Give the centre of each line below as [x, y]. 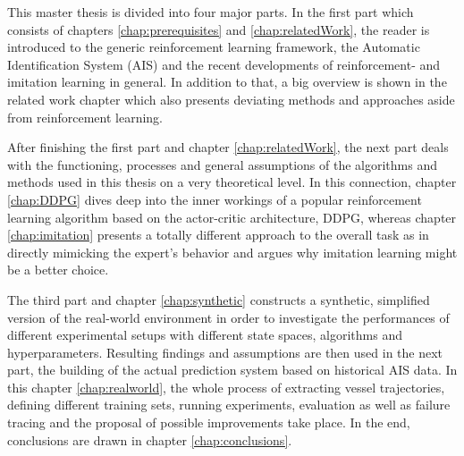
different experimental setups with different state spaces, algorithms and [205, 335]
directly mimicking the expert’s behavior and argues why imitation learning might [232, 252]
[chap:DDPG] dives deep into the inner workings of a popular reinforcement [215, 199]
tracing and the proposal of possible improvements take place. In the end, [209, 422]
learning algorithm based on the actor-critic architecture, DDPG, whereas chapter [232, 217]
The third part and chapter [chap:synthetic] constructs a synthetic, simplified [219, 299]
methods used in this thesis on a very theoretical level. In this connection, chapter [232, 182]
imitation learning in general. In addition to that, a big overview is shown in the [227, 82]
